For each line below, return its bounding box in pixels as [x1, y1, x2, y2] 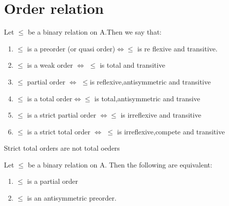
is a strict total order [27, 126, 90, 136]
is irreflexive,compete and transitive [117, 126, 225, 136]
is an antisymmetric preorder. [27, 193, 116, 203]
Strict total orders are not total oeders [4, 143, 120, 153]
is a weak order [27, 60, 73, 70]
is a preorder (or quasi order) [27, 43, 115, 53]
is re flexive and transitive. [137, 43, 218, 53]
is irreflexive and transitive [120, 110, 201, 120]
